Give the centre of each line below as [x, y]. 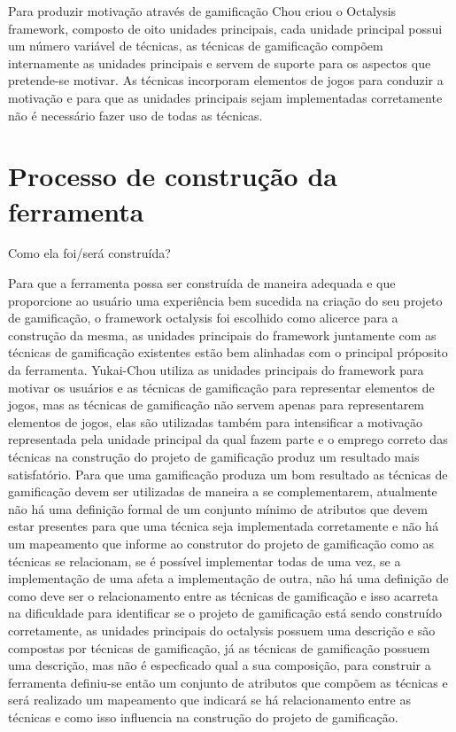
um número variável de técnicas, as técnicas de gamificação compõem [196, 46]
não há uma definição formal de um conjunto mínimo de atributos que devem [218, 508]
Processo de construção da [173, 176]
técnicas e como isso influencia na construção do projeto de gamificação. [203, 716]
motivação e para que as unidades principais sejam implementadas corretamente [225, 97]
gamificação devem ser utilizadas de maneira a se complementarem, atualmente [223, 491]
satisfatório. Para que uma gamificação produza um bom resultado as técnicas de [228, 474]
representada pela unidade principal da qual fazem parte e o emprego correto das [228, 439]
